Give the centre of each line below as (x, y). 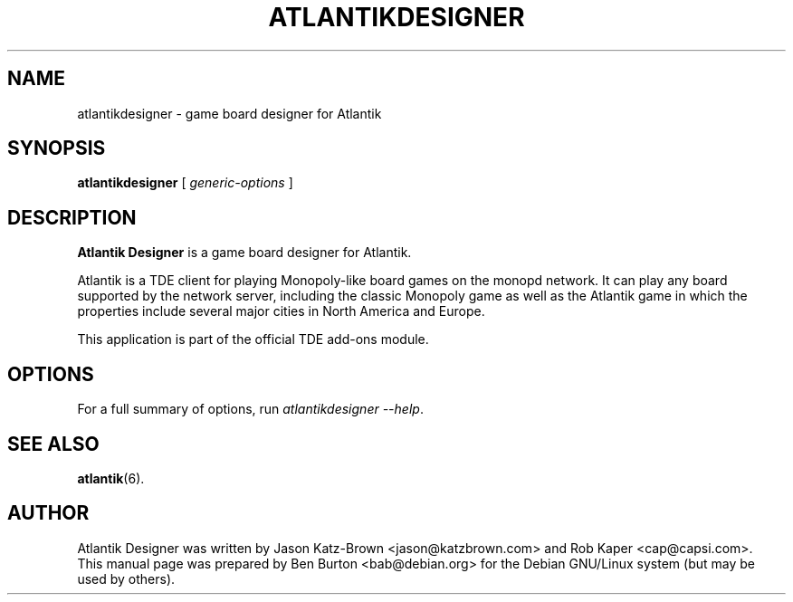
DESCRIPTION (72, 217)
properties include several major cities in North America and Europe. (281, 311)
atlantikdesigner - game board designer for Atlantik (229, 113)
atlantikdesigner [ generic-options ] (185, 183)
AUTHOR (48, 513)
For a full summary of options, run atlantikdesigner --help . (250, 409)
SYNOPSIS (57, 148)
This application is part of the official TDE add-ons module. (253, 339)
